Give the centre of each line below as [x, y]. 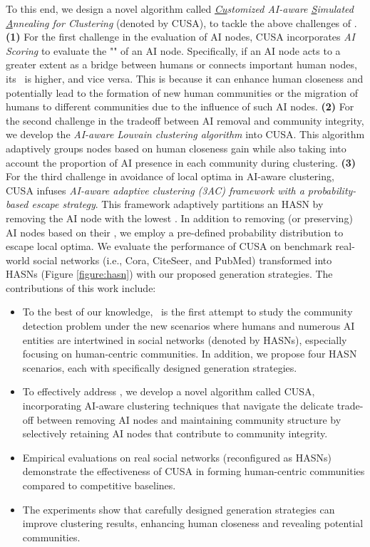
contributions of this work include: [81, 287]
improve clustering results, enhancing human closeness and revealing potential [193, 523]
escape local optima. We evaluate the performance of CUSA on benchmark [169, 246]
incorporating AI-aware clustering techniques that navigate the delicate [178, 406]
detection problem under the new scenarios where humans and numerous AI [189, 326]
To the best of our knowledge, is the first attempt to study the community [187, 312]
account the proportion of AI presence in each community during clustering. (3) [181, 162]
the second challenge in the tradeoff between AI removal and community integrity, [185, 120]
